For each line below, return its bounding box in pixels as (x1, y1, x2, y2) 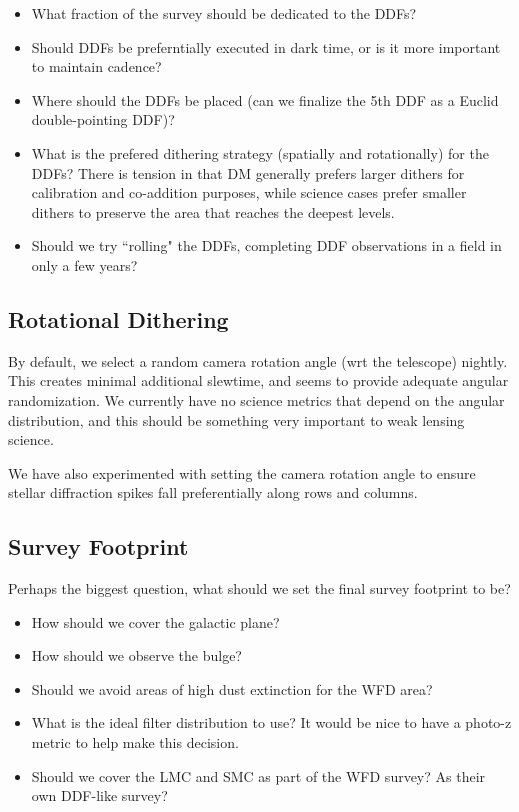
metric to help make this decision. (31, 732, 239, 753)
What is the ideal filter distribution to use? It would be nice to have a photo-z (31, 712, 512, 733)
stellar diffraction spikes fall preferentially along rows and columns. (8, 482, 418, 503)
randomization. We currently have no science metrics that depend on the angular (8, 389, 505, 410)
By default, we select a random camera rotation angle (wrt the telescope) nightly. (8, 350, 508, 371)
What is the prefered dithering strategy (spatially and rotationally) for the (31, 142, 489, 163)
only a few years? (31, 254, 138, 275)
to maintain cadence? (31, 56, 162, 77)
